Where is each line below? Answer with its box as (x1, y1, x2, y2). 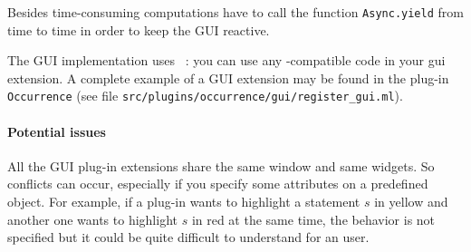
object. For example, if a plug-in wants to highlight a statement (7, 192, 360, 211)
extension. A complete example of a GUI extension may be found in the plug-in (7, 68, 449, 87)
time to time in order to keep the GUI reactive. (7, 20, 270, 39)
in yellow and (374, 192, 448, 211)
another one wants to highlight (7, 209, 178, 228)
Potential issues (7, 121, 106, 141)
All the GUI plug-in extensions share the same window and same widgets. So (7, 156, 435, 175)
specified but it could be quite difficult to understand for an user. (7, 228, 370, 247)
